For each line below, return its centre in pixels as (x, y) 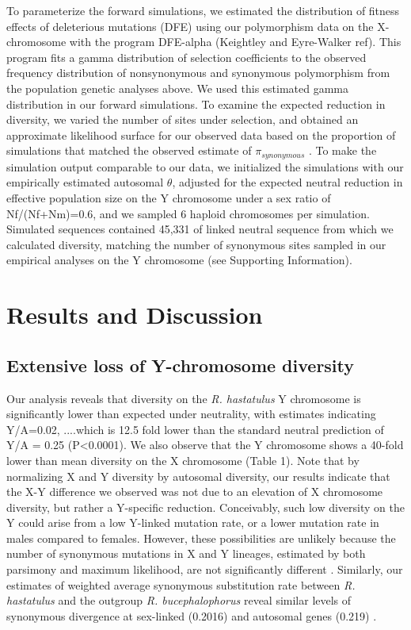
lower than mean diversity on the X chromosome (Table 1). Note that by (183, 460)
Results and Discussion (135, 315)
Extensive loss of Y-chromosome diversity (181, 365)
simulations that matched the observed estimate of (129, 150)
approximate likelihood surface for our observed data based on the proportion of (201, 134)
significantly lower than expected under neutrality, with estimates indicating (191, 414)
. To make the (342, 150)
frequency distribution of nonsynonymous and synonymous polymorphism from (198, 73)
